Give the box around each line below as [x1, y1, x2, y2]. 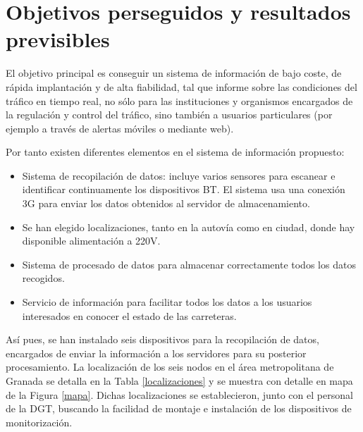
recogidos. [22, 271, 65, 285]
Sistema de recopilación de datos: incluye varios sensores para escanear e [22, 168, 336, 183]
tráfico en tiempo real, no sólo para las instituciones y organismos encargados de [6, 93, 353, 108]
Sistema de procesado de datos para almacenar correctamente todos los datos [22, 257, 356, 271]
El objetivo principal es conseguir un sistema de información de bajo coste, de [6, 66, 342, 80]
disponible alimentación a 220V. [22, 233, 161, 248]
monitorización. [6, 414, 73, 429]
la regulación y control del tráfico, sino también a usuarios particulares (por [6, 107, 333, 122]
